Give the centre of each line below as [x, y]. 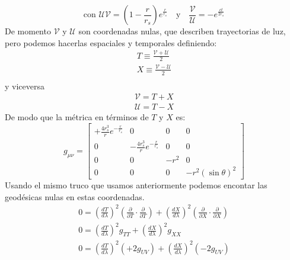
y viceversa [25, 86]
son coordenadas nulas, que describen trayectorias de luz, [182, 31]
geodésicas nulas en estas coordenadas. [75, 196]
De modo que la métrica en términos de [77, 117]
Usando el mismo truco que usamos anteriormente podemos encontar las [136, 184]
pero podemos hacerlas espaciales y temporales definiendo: [111, 42]
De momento [28, 31]
